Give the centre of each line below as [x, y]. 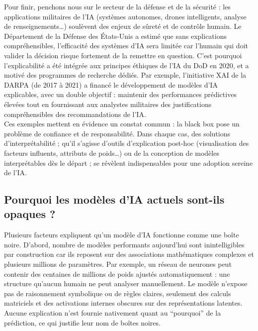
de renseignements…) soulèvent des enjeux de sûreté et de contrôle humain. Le [123, 26]
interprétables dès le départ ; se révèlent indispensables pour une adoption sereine [129, 163]
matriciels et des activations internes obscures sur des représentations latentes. [123, 303]
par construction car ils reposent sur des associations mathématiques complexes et [129, 254]
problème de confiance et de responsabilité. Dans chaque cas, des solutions [117, 133]
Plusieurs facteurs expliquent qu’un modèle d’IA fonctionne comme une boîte [122, 235]
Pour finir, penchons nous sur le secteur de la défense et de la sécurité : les [117, 6]
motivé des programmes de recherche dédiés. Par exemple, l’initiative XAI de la [125, 75]
